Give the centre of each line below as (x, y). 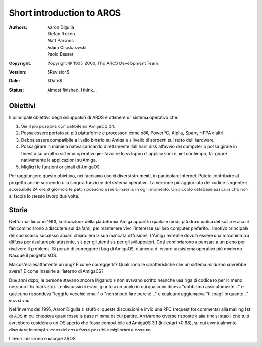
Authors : (18, 27)
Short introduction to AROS (65, 13)
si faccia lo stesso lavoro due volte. (44, 196)
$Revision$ (58, 72)
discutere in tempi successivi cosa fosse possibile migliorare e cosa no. (81, 330)
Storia (18, 210)
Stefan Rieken (61, 33)
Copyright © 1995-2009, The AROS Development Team (103, 63)
